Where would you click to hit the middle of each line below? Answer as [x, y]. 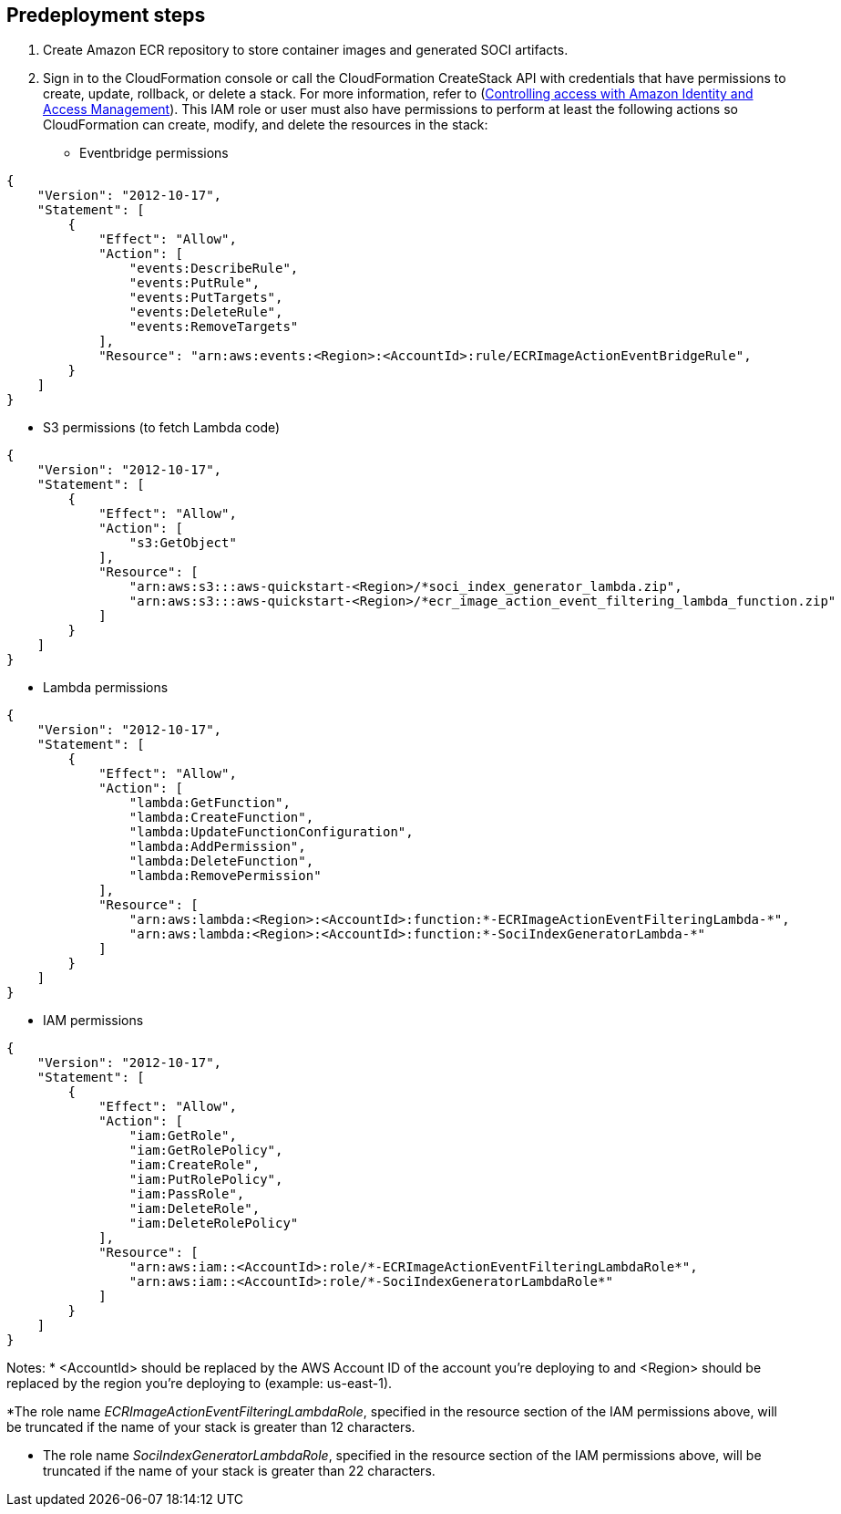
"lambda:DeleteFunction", [221, 861]
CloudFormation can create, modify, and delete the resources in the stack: [266, 125]
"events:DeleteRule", [206, 312]
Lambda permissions [106, 688]
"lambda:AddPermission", [217, 847]
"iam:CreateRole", [195, 1165]
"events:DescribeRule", [214, 269]
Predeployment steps [106, 15]
